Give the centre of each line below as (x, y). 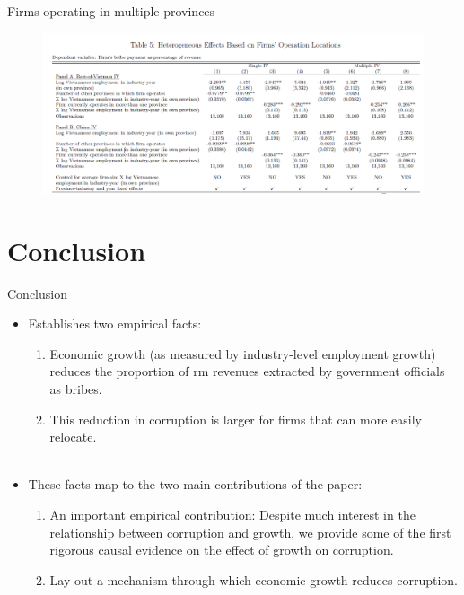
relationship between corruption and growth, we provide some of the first (250, 532)
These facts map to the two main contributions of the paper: (195, 484)
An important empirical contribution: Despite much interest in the (232, 514)
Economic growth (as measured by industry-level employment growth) (243, 353)
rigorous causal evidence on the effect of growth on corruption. (222, 550)
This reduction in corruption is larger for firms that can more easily (236, 419)
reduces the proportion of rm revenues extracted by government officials (247, 371)
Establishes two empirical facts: (115, 324)
